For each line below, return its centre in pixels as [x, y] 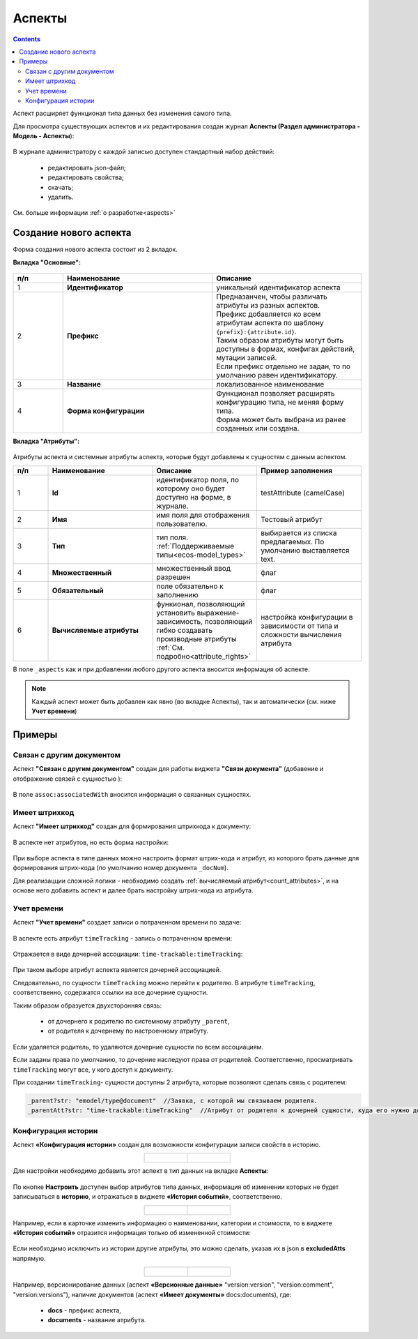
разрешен [173, 577]
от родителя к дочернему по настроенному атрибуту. [128, 1031]
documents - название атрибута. [97, 1320]
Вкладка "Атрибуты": [46, 441]
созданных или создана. [258, 428]
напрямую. [29, 1258]
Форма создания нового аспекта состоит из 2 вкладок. [95, 249]
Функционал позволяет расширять [276, 394]
